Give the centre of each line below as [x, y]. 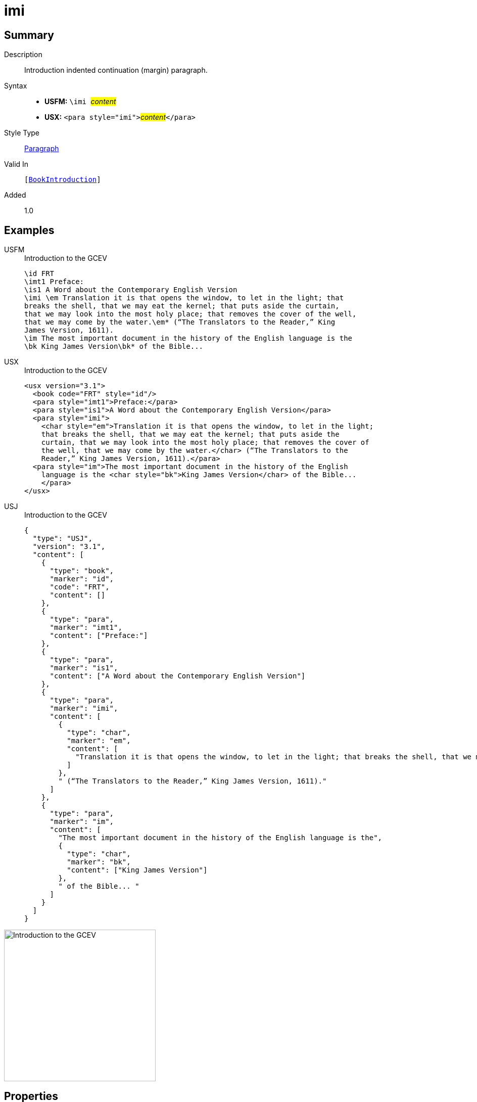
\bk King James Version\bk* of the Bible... [114, 347]
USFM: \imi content [80, 102]
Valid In [16, 164]
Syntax [16, 86]
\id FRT [39, 274]
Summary [29, 35]
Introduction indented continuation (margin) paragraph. [116, 70]
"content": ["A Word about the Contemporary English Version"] [178, 676]
